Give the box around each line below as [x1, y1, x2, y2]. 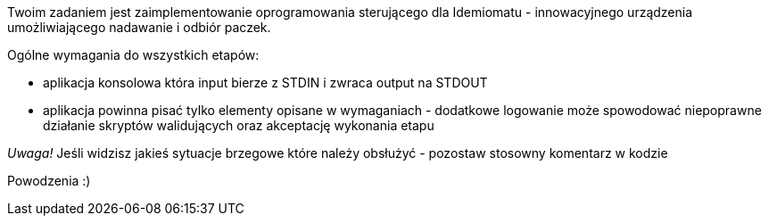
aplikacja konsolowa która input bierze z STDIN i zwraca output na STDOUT [43, 75, 488, 90]
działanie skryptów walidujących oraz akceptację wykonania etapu [43, 118, 434, 133]
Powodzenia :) [7, 173, 91, 188]
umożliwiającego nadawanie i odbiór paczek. [7, 20, 271, 35]
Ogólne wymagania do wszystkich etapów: [7, 47, 260, 62]
